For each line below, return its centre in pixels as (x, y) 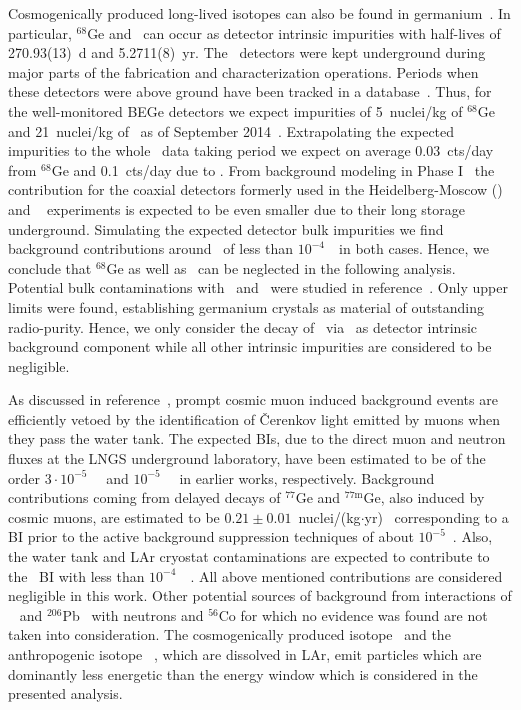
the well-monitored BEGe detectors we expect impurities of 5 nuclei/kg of (235, 110)
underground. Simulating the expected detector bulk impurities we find (226, 228)
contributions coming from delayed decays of (144, 497)
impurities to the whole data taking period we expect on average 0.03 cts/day (251, 150)
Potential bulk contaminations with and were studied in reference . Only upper (258, 287)
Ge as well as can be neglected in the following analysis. (281, 267)
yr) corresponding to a (436, 516)
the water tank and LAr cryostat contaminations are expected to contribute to (249, 556)
